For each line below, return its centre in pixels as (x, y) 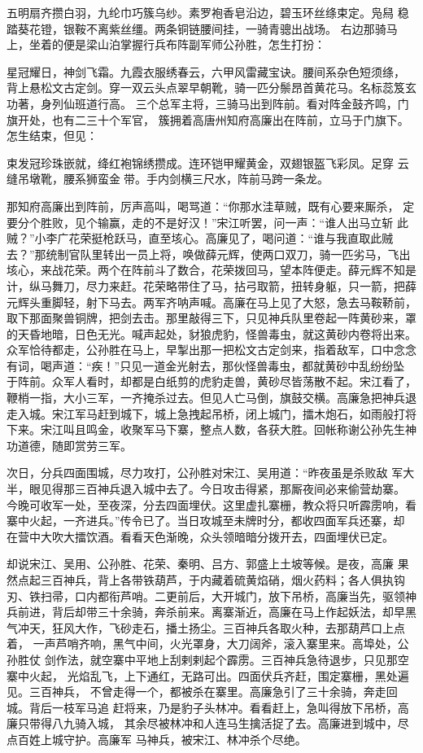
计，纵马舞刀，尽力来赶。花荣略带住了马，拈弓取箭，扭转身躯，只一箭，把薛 (211, 285)
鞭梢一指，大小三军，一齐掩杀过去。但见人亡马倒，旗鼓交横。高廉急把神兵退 (211, 398)
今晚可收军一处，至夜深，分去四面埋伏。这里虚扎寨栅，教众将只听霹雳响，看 (211, 504)
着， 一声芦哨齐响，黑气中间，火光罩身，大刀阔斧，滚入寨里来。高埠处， (202, 644)
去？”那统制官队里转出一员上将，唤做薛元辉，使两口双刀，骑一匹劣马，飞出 (209, 254)
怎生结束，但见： (52, 136)
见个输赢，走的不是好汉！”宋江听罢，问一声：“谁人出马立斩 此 (241, 222)
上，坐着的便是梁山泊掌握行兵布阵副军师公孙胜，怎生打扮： (166, 44)
